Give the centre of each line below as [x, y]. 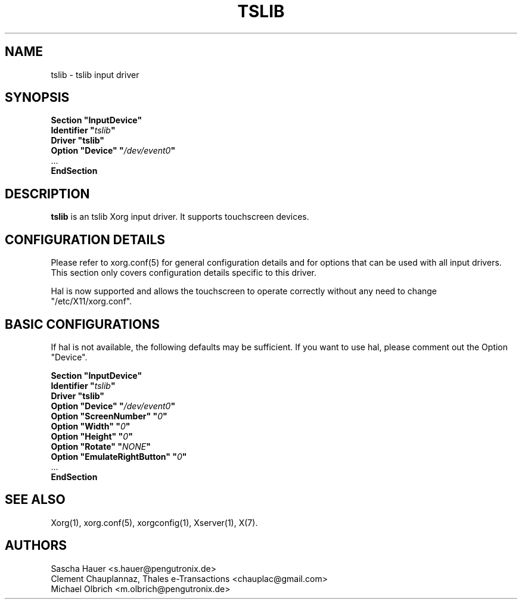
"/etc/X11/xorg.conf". [91, 301]
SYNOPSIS [37, 98]
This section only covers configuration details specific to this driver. [184, 273]
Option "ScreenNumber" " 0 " [109, 416]
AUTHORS [36, 546]
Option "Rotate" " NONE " [101, 446]
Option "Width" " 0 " [91, 426]
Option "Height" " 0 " [92, 436]
